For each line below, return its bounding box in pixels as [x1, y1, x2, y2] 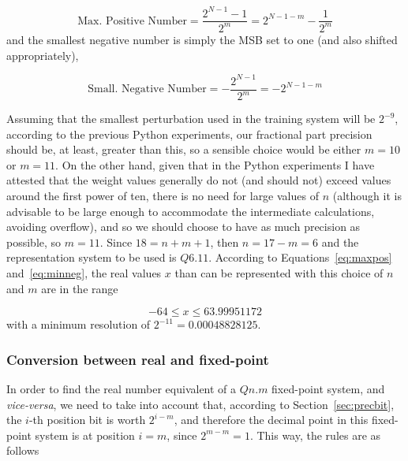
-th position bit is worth [28, 411, 146, 428]
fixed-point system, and [271, 380, 385, 396]
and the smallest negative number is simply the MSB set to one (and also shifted [6, 31, 398, 47]
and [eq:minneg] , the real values [6, 264, 162, 281]
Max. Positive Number [77, 15, 187, 27]
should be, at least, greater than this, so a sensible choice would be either [6, 141, 361, 158]
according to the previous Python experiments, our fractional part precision [6, 125, 372, 142]
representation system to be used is [6, 249, 177, 266]
